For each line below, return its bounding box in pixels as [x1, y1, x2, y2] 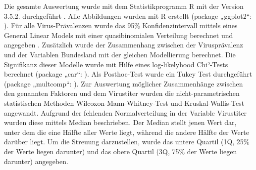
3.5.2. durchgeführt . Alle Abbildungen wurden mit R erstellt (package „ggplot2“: [4, 10, 252, 21]
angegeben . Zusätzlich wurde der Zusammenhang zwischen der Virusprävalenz [4, 40, 243, 50]
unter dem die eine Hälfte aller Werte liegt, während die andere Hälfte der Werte [4, 127, 249, 137]
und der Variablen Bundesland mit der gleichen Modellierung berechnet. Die [4, 49, 236, 59]
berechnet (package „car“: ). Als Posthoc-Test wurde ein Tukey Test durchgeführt [4, 69, 253, 79]
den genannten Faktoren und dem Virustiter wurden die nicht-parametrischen [4, 88, 240, 98]
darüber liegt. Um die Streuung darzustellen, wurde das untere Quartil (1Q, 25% [4, 136, 250, 147]
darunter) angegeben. [4, 156, 68, 166]
